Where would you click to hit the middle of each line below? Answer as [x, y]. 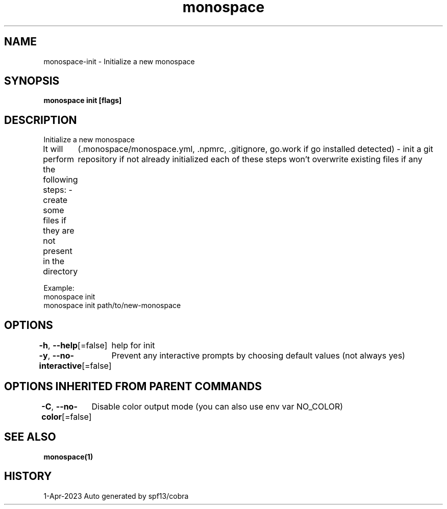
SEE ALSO [30, 437]
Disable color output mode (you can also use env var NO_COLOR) [217, 406]
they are [59, 231]
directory [60, 272]
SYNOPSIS [32, 81]
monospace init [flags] [83, 100]
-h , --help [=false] [73, 346]
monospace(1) [68, 456]
